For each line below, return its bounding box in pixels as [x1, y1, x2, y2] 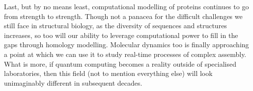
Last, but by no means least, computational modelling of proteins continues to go [4, 1, 249, 11]
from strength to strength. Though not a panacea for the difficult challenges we [4, 11, 243, 21]
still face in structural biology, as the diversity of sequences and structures [4, 20, 227, 31]
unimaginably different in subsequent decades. [4, 77, 142, 88]
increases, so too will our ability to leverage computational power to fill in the [4, 30, 238, 40]
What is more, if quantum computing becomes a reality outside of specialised [4, 58, 236, 69]
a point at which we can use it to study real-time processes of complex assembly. [4, 49, 247, 59]
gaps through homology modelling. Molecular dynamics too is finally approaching [4, 39, 249, 50]
